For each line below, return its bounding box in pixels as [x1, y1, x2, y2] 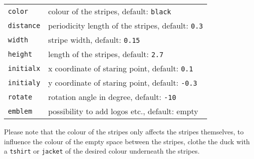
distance [8, 21, 41, 30]
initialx [8, 64, 41, 72]
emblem [8, 107, 33, 115]
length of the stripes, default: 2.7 [48, 48, 164, 60]
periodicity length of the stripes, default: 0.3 [48, 20, 203, 31]
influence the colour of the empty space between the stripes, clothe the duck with [4, 136, 250, 146]
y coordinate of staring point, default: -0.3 [48, 77, 197, 88]
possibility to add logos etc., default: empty [48, 105, 198, 117]
